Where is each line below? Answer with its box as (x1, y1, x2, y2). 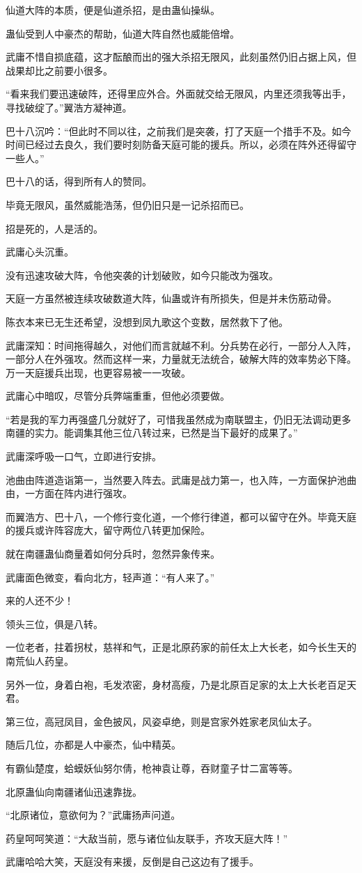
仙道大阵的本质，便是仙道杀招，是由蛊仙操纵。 (6, 3, 220, 17)
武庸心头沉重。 (6, 244, 74, 259)
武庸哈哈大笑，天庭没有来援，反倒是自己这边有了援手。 (6, 854, 259, 869)
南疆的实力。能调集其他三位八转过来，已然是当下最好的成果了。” (6, 425, 298, 440)
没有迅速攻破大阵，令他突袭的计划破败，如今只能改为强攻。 (6, 267, 278, 282)
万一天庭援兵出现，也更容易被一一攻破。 (6, 365, 191, 379)
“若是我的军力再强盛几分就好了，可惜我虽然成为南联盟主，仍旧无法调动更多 (6, 411, 352, 426)
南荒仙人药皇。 (6, 654, 74, 668)
